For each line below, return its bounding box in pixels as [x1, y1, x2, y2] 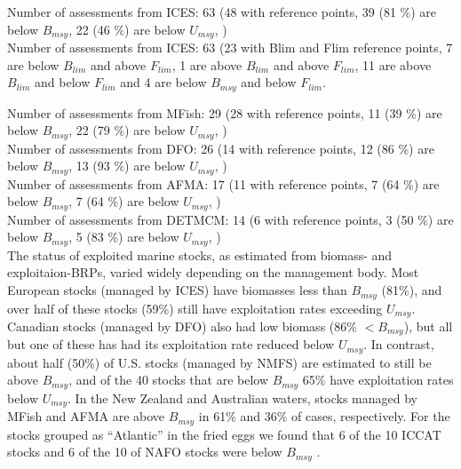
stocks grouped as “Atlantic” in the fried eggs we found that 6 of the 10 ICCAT [7, 425, 441, 443]
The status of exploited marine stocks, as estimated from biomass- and [7, 245, 393, 264]
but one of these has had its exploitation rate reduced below [7, 335, 335, 354]
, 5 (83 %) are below [68, 227, 179, 246]
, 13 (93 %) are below [68, 156, 186, 175]
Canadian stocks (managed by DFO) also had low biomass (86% [7, 316, 357, 335]
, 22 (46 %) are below [68, 20, 186, 38]
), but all [403, 316, 453, 335]
